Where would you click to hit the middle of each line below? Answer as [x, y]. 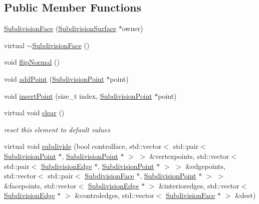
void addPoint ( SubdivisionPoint [54, 78]
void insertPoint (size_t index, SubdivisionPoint [78, 95]
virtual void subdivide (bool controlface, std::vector [83, 146]
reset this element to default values [57, 129]
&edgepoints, [205, 166]
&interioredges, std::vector [199, 185]
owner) [133, 28]
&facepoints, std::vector [40, 185]
